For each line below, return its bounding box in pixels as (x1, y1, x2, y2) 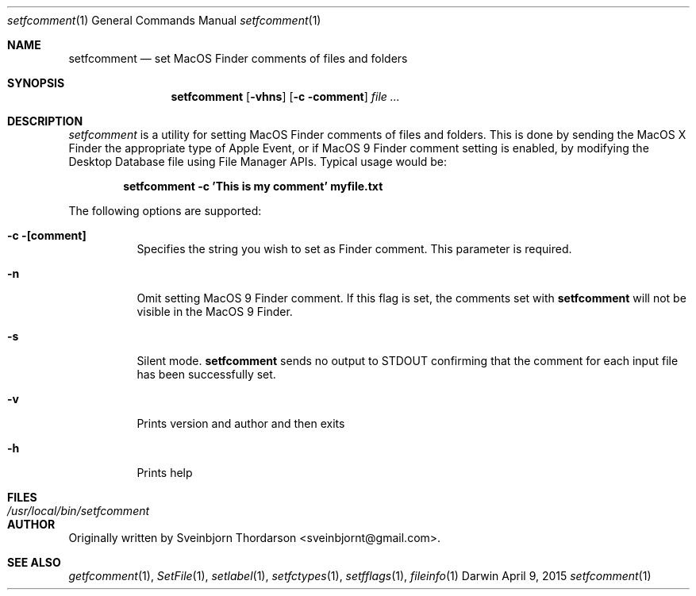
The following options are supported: (68, 204, 262, 217)
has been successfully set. (137, 367, 276, 381)
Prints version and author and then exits (137, 417, 345, 430)
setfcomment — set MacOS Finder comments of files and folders (68, 52, 408, 65)
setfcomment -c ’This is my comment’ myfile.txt (123, 179, 383, 193)
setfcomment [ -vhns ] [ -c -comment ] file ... (171, 90, 400, 103)
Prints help (137, 466, 193, 479)
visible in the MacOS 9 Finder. (137, 305, 293, 318)
